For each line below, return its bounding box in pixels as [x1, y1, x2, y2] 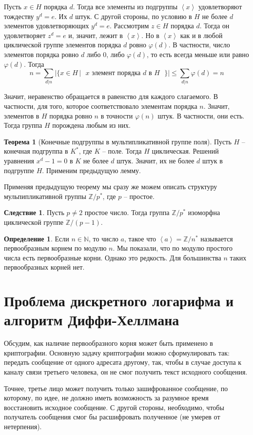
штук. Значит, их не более [117, 156, 195, 166]
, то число [88, 233, 118, 243]
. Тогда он [199, 20, 230, 31]
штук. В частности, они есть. [157, 110, 245, 120]
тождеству [4, 11, 34, 21]
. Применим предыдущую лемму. [42, 165, 141, 175]
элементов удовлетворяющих [4, 20, 89, 31]
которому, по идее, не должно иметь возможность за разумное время [4, 393, 209, 403]
